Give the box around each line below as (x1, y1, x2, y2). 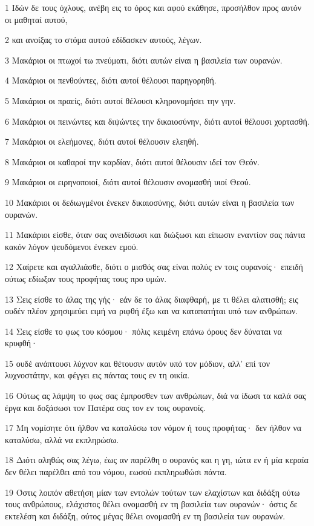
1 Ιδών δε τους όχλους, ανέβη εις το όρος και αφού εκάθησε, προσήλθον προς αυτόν (5, 1, 302, 13)
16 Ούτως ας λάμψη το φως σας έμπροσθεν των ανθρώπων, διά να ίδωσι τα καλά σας (5, 389, 306, 402)
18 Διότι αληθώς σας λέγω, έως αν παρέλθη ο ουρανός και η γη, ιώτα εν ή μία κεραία (5, 453, 309, 466)
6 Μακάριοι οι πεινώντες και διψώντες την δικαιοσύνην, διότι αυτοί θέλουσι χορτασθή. (5, 114, 310, 127)
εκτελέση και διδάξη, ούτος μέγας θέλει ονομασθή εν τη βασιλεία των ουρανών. (5, 509, 286, 522)
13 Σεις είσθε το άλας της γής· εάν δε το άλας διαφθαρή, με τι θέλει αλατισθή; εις (5, 292, 298, 305)
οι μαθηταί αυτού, (5, 13, 68, 25)
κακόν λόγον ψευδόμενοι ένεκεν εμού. (5, 240, 139, 252)
